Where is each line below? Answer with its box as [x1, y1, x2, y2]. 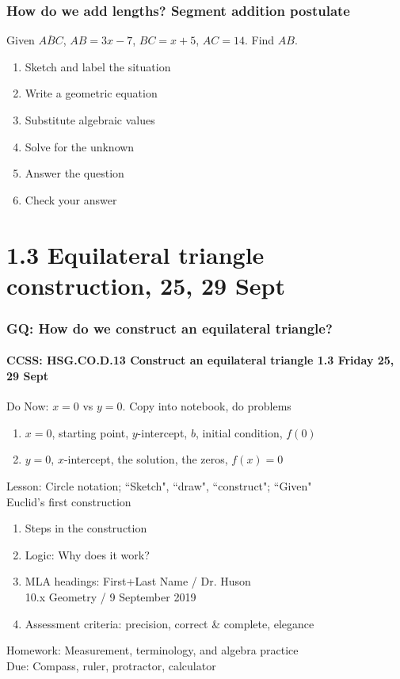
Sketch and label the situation [25, 58, 171, 74]
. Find [244, 32, 275, 48]
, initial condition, [195, 424, 283, 441]
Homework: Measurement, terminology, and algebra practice [6, 642, 299, 658]
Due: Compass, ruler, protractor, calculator [6, 657, 216, 673]
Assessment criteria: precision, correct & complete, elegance [25, 615, 314, 631]
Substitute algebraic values [25, 112, 155, 128]
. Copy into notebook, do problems [122, 398, 291, 414]
